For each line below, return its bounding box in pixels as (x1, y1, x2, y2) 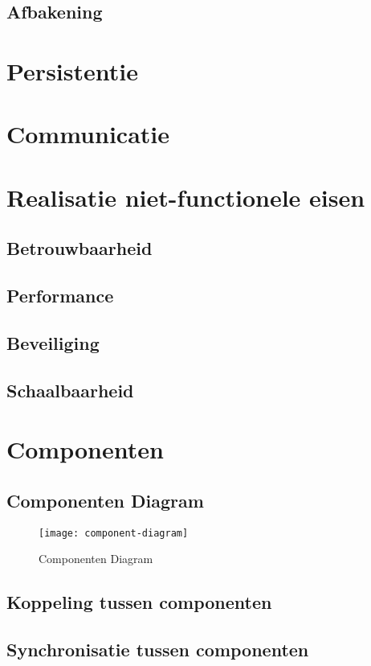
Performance (6, 283, 114, 308)
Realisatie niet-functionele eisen (6, 180, 365, 213)
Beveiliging (6, 330, 100, 355)
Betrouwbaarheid (6, 236, 153, 261)
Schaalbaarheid (6, 377, 134, 402)
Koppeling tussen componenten (6, 590, 272, 615)
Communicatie (6, 117, 170, 150)
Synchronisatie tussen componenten (6, 637, 309, 662)
